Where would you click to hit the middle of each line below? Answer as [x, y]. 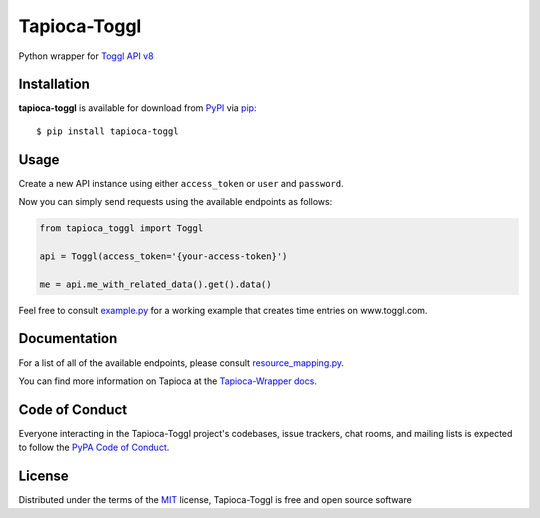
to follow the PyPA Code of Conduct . [94, 447]
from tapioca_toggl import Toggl [121, 228]
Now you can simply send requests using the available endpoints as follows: [175, 202]
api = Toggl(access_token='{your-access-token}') [163, 256]
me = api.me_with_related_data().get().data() [155, 284]
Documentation [68, 338]
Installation [54, 84]
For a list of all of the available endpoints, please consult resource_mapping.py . [181, 362]
